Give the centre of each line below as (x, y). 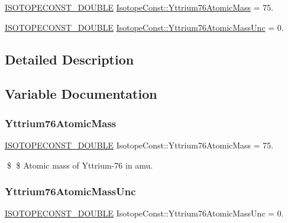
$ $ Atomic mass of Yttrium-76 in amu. (80, 165)
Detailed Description (69, 59)
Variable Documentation (81, 94)
